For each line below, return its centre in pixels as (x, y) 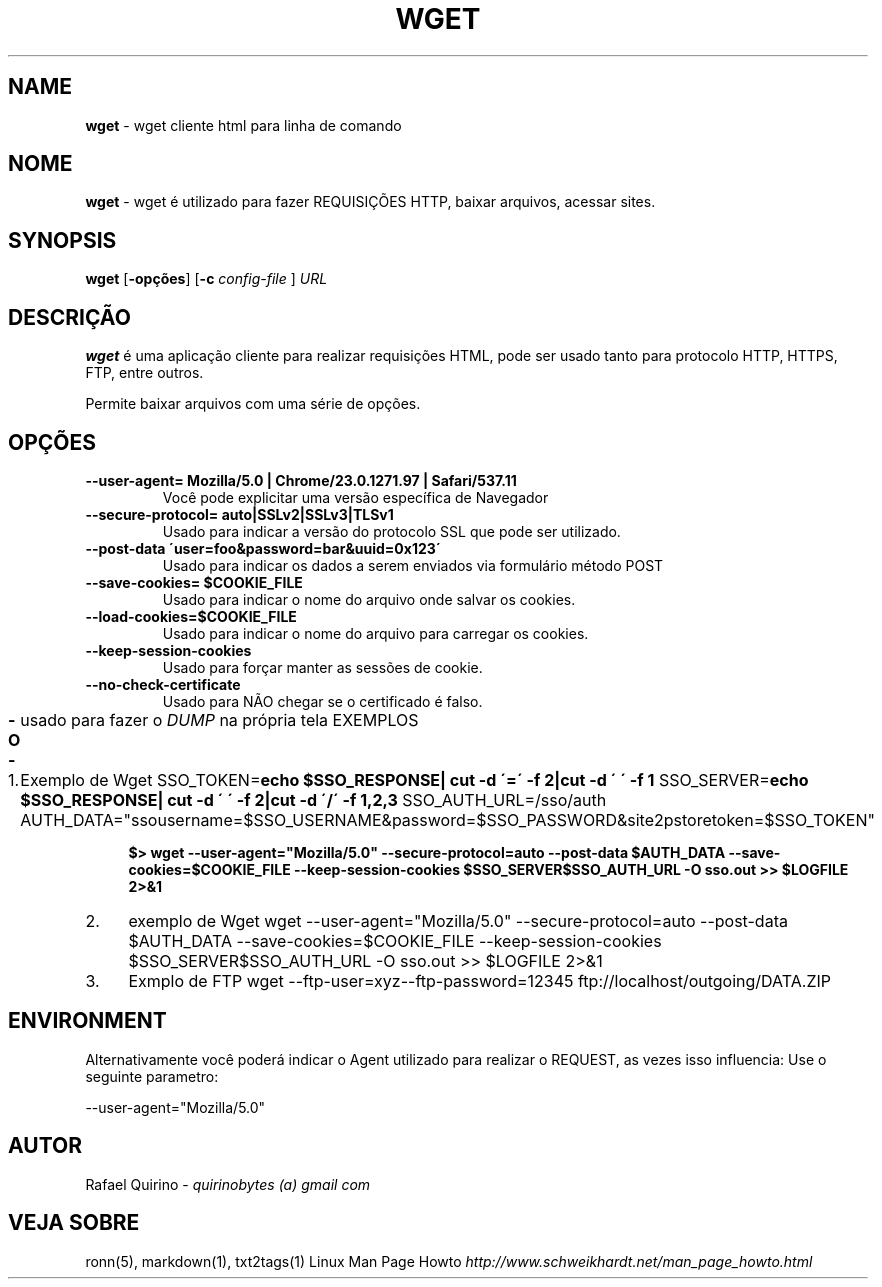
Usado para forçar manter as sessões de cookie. (322, 667)
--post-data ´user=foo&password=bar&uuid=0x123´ (263, 548)
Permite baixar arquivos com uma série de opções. (253, 404)
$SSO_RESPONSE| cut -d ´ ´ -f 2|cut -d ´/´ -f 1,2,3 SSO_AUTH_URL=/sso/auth (313, 799)
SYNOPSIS (62, 240)
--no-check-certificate (163, 684)
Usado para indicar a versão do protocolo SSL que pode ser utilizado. (391, 531)
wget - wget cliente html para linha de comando (243, 125)
